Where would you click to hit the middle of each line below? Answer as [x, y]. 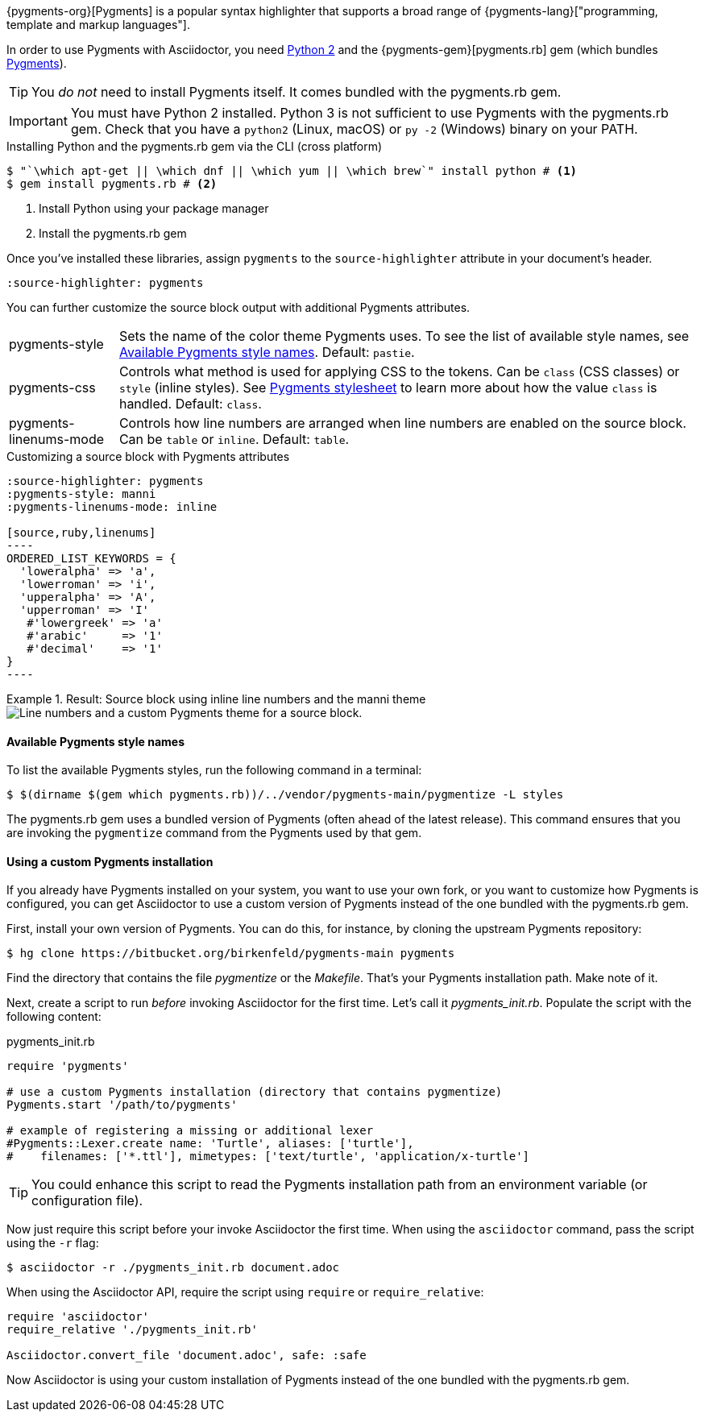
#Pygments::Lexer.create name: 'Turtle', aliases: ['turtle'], [210, 1144]
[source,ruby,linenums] [81, 533]
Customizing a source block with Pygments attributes [148, 456]
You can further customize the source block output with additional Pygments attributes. [238, 307]
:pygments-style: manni [81, 494]
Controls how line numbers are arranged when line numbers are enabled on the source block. [402, 423]
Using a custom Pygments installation [110, 861]
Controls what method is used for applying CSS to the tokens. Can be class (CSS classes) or [399, 371]
